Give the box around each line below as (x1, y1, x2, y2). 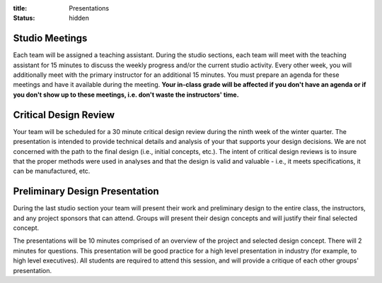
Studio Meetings (13, 32, 88, 44)
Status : (13, 14, 35, 23)
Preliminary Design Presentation (13, 186, 159, 198)
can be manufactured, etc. (13, 167, 91, 176)
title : (13, 4, 28, 12)
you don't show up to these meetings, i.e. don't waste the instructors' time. (13, 90, 240, 99)
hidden (69, 14, 90, 23)
